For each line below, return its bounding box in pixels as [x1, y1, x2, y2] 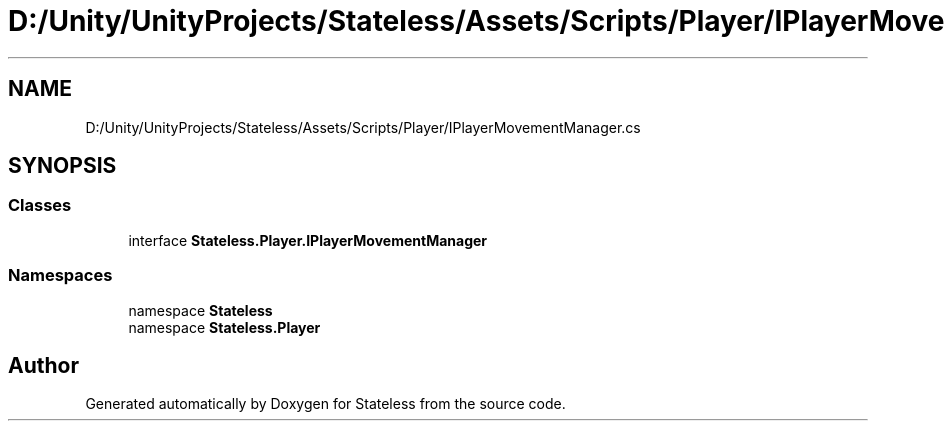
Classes [8, 195, 72, 216]
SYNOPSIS [8, 153, 117, 179]
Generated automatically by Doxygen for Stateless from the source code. [85, 395, 566, 413]
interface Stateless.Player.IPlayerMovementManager [128, 231, 488, 249]
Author [8, 352, 79, 378]
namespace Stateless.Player [128, 318, 321, 336]
